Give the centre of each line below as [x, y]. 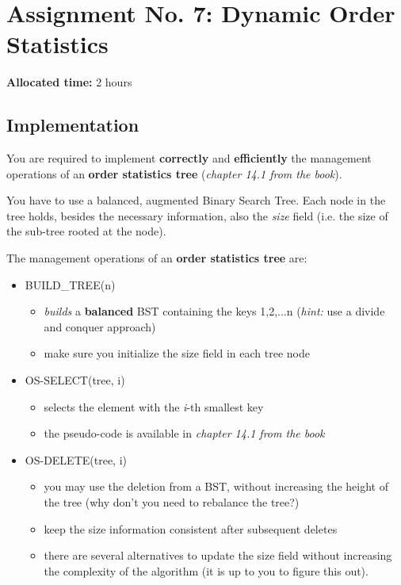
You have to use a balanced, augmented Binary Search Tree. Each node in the [196, 200]
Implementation [73, 125]
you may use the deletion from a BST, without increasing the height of [216, 486]
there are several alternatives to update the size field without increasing [218, 555]
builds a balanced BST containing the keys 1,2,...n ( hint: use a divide [214, 311]
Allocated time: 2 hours [69, 82]
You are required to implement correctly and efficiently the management [189, 158]
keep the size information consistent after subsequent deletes [191, 528]
